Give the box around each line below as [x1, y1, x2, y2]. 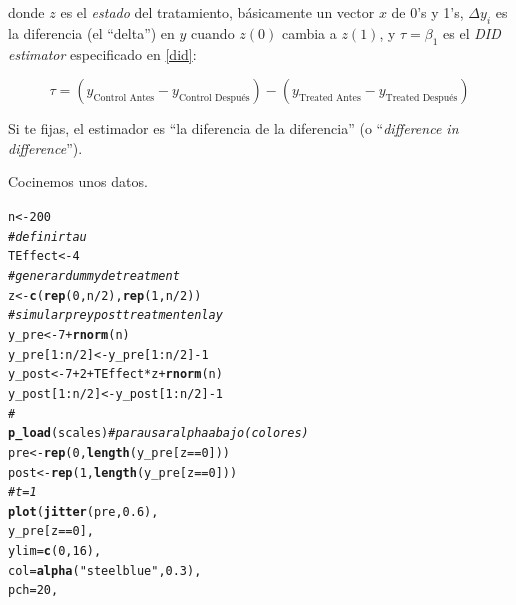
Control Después [178, 92, 250, 103]
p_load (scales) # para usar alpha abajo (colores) [8, 426, 309, 441]
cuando [191, 22, 235, 43]
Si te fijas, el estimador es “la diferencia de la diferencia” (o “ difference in [8, 118, 459, 139]
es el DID [443, 22, 501, 43]
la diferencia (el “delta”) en [8, 22, 175, 43]
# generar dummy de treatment [8, 268, 180, 283]
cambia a [281, 22, 337, 43]
